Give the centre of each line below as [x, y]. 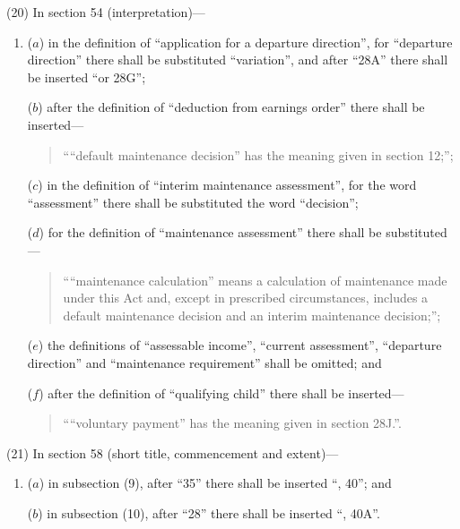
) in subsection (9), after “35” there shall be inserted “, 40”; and [215, 483]
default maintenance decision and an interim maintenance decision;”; [252, 315]
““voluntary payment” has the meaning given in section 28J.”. [232, 423]
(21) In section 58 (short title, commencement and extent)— [173, 452]
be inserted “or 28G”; [87, 77]
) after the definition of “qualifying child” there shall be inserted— [221, 392]
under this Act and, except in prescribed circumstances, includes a [246, 298]
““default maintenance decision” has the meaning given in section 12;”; [258, 154]
